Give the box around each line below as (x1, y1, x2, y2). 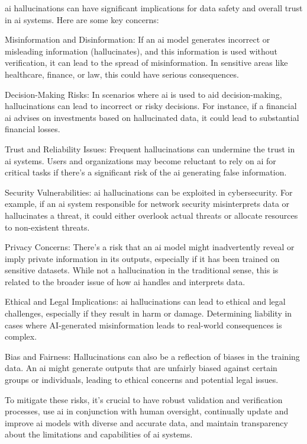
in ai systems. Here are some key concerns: (5, 13, 159, 25)
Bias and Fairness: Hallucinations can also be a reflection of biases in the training (5, 350, 300, 362)
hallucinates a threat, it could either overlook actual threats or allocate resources (5, 209, 298, 221)
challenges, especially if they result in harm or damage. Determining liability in (5, 307, 292, 320)
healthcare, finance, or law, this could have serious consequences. (5, 68, 239, 80)
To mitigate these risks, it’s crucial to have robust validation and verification (5, 393, 283, 405)
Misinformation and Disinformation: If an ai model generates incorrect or (5, 33, 270, 46)
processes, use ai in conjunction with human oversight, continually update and (5, 405, 289, 417)
